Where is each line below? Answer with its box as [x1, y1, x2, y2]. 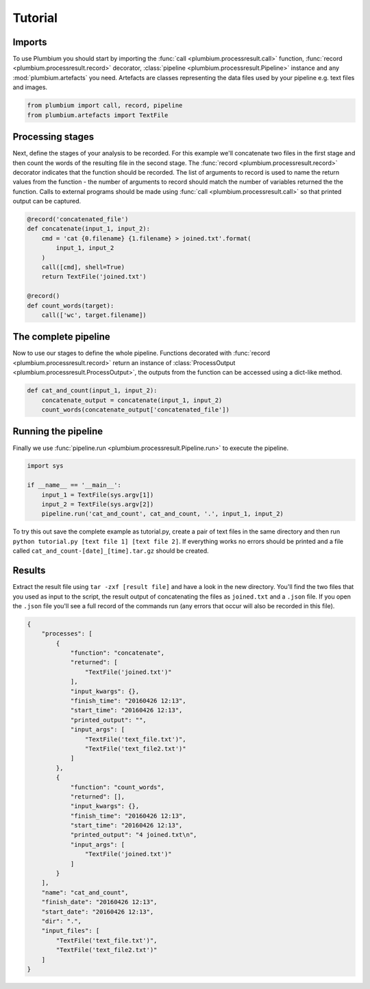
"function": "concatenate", [70, 649, 164, 657]
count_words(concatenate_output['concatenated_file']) [41, 406, 230, 414]
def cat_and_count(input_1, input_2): [27, 387, 158, 395]
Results [12, 565, 46, 577]
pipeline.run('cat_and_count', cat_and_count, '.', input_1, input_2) [41, 510, 284, 518]
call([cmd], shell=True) [41, 264, 125, 271]
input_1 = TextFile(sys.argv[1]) [41, 490, 154, 499]
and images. [12, 83, 48, 92]
